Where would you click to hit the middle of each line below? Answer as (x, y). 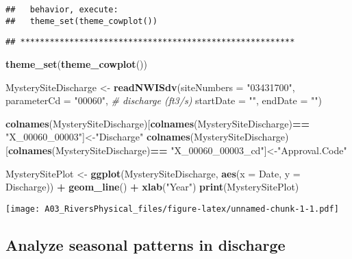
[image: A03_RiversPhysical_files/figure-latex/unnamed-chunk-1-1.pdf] (172, 209)
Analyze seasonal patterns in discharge (146, 244)
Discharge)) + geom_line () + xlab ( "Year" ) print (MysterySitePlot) (152, 187)
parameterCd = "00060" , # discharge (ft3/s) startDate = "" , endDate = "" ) (164, 100)
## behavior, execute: (62, 10)
